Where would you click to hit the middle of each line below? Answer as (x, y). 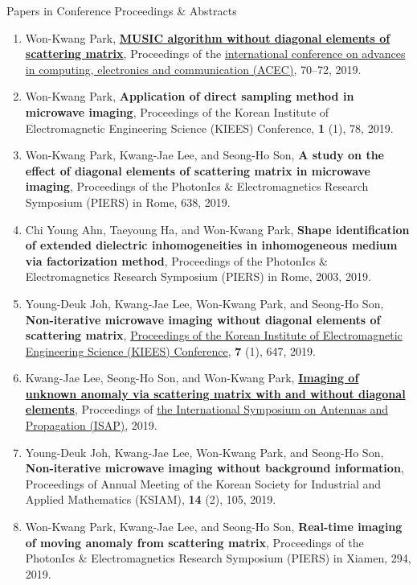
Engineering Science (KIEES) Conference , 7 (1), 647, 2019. (170, 350)
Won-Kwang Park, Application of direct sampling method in (190, 96)
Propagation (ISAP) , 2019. (91, 425)
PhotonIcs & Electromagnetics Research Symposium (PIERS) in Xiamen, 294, (218, 558)
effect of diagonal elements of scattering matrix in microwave (198, 170)
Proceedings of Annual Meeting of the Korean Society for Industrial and (203, 483)
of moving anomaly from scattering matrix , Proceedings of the (194, 542)
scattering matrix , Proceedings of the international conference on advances (215, 54)
